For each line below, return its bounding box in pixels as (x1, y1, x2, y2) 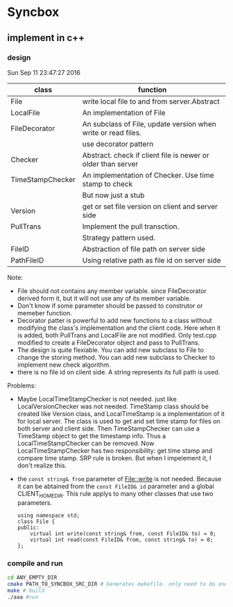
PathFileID (10, 255, 44, 265)
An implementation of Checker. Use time (82, 170, 214, 180)
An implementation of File (82, 108, 166, 117)
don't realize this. (17, 461, 67, 469)
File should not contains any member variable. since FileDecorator (17, 286, 207, 295)
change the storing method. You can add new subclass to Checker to (17, 353, 215, 361)
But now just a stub (82, 190, 145, 200)
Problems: (7, 381, 37, 390)
